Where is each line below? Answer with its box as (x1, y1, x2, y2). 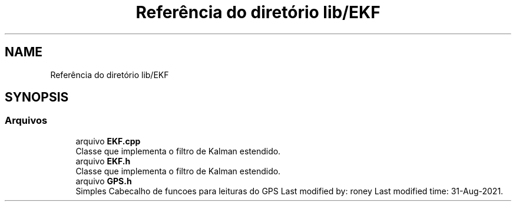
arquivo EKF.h (75, 156, 131, 166)
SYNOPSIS (5, 90, 69, 105)
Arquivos (5, 114, 48, 127)
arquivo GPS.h (75, 175, 132, 186)
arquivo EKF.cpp (75, 136, 141, 146)
